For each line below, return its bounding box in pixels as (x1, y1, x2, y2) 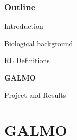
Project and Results (4, 89, 66, 100)
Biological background (4, 37, 73, 48)
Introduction (4, 21, 43, 31)
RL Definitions (4, 55, 50, 66)
